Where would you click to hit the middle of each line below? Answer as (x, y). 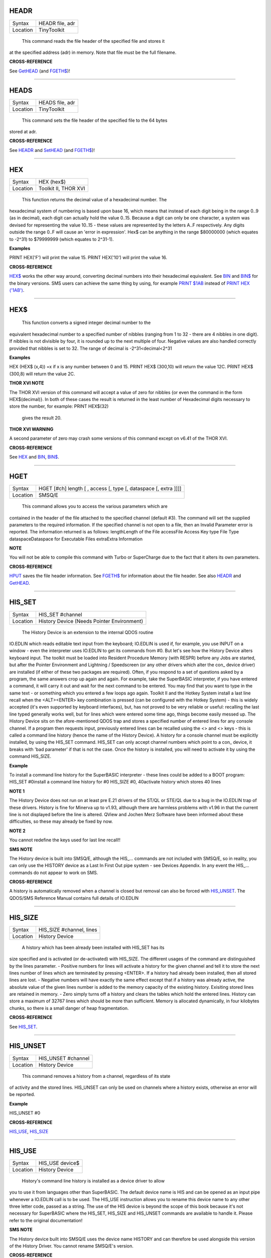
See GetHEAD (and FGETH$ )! (40, 71)
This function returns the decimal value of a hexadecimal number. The (94, 199)
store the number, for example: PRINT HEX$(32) (59, 406)
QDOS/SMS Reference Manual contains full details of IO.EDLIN (74, 898)
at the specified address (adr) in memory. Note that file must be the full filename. (93, 52)
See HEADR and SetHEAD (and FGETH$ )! (52, 150)
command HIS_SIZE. (30, 756)
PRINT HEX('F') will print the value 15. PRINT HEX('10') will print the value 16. (88, 258)
